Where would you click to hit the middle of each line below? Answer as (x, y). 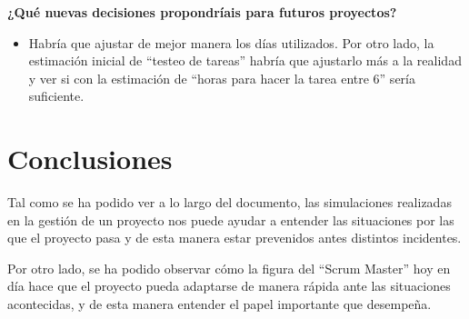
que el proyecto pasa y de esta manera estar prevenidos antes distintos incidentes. (234, 238)
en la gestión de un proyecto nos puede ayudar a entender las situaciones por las (231, 219)
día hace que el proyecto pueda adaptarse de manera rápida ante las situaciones (229, 286)
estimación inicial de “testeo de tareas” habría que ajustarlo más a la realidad (245, 60)
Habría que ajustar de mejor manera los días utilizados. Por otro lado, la (231, 42)
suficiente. (56, 96)
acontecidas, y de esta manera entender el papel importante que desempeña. (220, 304)
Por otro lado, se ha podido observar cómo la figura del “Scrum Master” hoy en (229, 268)
